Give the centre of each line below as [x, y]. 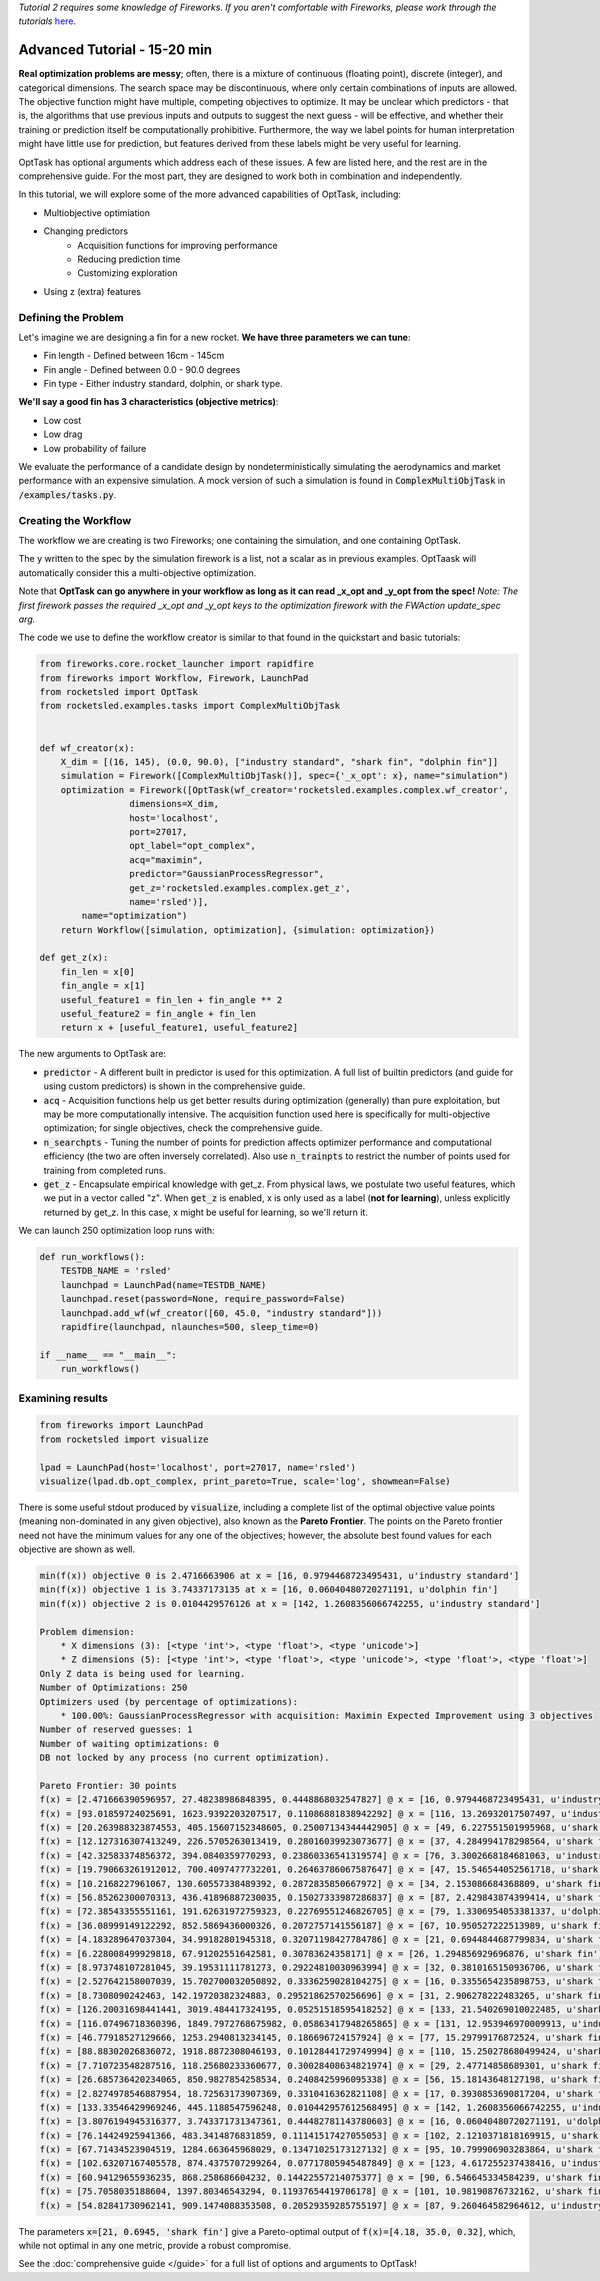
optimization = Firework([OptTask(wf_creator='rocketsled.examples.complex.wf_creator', [284, 789]
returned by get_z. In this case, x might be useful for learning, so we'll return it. [206, 1212]
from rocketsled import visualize [124, 1439]
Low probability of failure [95, 448]
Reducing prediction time [129, 259]
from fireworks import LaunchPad [121, 1425]
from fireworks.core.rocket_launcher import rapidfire [176, 664]
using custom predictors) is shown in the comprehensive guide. [174, 1086]
